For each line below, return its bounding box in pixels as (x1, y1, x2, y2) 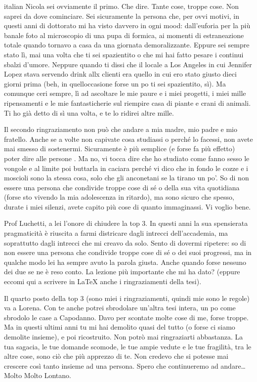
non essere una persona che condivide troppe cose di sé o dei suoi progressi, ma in (4, 247, 252, 257)
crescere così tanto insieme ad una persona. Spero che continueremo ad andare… (4, 360, 246, 371)
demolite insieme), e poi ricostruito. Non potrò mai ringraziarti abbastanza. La (4, 332, 243, 341)
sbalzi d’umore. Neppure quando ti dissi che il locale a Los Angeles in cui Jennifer (4, 59, 252, 69)
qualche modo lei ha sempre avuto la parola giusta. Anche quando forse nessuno (4, 256, 247, 267)
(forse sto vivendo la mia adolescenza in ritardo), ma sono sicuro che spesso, (4, 192, 234, 202)
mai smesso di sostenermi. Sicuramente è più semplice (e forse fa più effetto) (4, 143, 235, 154)
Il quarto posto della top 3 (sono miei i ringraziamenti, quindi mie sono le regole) (4, 293, 250, 303)
